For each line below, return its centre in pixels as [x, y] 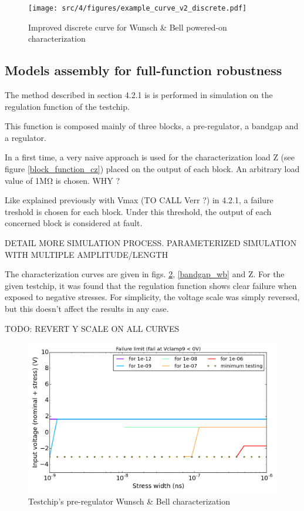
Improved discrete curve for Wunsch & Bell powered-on [128, 27]
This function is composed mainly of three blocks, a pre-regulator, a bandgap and [152, 126]
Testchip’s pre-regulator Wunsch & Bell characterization [129, 501]
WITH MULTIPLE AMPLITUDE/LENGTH [87, 254]
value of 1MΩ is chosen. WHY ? [63, 180]
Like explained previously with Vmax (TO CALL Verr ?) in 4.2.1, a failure [139, 200]
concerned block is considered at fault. [74, 223]
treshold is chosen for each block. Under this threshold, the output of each [138, 211]
